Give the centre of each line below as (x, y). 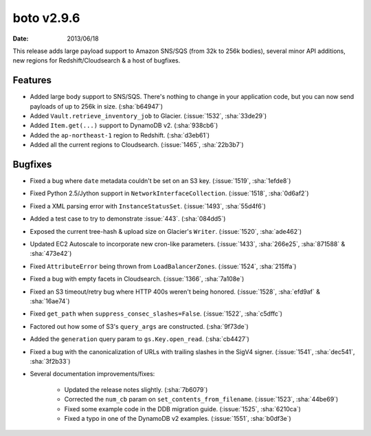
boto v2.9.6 (46, 18)
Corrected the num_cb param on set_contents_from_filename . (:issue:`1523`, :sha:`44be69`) (201, 400)
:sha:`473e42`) (51, 254)
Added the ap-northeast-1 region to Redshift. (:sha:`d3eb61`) (120, 135)
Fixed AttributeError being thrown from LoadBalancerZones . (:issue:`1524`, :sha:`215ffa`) (163, 266)
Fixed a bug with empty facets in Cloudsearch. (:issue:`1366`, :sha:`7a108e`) (137, 279)
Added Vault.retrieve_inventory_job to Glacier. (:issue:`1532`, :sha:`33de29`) (148, 116)
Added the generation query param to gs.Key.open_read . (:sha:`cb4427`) (140, 339)
